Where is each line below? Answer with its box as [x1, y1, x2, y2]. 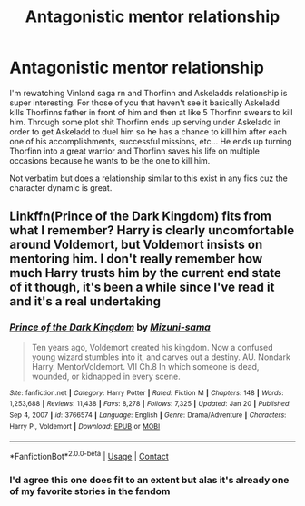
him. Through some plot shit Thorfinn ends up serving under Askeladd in [9, 116, 281, 127]
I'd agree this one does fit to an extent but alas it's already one [9, 473, 290, 486]
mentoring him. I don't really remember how [9, 252, 263, 267]
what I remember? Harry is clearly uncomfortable [9, 223, 295, 238]
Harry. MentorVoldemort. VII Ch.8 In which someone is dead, [31, 361, 260, 372]
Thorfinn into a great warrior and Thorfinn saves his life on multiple [9, 145, 261, 156]
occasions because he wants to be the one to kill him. [9, 154, 211, 165]
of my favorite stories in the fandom [9, 484, 171, 497]
